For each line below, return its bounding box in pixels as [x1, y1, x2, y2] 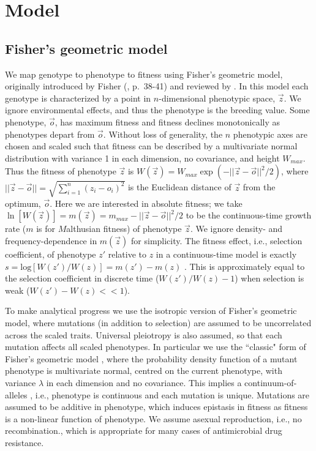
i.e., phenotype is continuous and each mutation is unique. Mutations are [35, 388, 310, 401]
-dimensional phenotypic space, [159, 91, 276, 104]
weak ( [5, 283, 30, 296]
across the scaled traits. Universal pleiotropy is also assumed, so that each [5, 328, 282, 341]
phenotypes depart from [5, 127, 95, 140]
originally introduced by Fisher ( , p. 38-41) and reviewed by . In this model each [5, 80, 309, 92]
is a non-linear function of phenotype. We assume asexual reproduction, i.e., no [5, 412, 302, 425]
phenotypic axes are [233, 127, 307, 140]
